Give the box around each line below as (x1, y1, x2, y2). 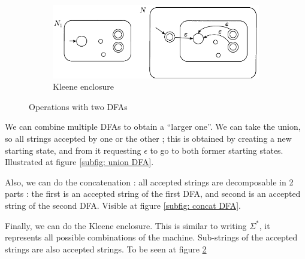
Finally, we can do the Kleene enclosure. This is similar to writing (5, 219, 247, 231)
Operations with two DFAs (29, 100, 128, 112)
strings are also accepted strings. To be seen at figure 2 (5, 242, 207, 255)
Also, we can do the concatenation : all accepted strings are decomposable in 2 (5, 175, 294, 188)
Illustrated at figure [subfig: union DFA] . (5, 156, 154, 168)
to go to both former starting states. (150, 144, 283, 156)
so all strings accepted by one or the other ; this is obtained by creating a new (5, 132, 292, 145)
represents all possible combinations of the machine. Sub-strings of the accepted (5, 231, 298, 243)
